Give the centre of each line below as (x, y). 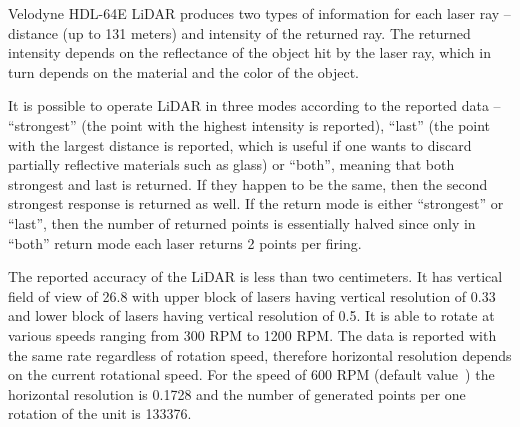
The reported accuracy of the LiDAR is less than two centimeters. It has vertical (255, 276)
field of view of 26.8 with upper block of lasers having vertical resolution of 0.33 (252, 295)
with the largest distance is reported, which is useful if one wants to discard (240, 144)
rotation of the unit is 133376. (100, 413)
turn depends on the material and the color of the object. (183, 71)
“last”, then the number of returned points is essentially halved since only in (242, 222)
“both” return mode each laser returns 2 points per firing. (185, 242)
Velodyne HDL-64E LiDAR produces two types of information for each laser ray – (259, 13)
